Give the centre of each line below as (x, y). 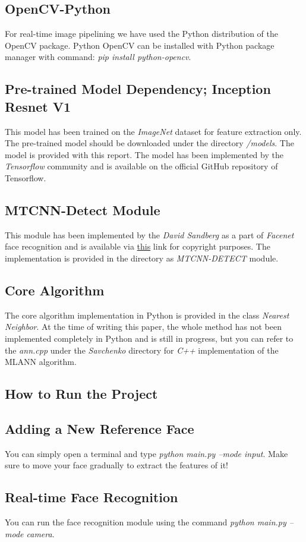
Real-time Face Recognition (92, 497)
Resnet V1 (38, 106)
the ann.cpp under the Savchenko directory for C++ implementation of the (142, 350)
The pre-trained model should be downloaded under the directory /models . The (149, 143)
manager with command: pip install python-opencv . (98, 57)
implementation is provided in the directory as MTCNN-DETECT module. (142, 258)
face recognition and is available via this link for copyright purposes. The (138, 246)
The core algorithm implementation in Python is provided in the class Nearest (147, 315)
